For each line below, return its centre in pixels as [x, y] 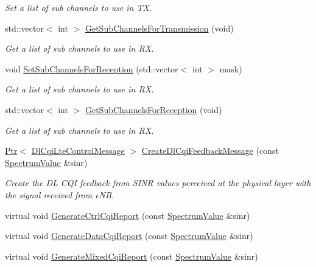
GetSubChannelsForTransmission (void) [159, 28]
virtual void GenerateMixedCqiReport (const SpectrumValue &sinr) [132, 256]
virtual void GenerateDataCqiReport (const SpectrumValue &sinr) [129, 236]
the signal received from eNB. [60, 194]
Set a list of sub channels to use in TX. [79, 7]
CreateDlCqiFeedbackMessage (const [210, 151]
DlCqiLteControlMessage [78, 151]
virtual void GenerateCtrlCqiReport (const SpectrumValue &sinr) [128, 215]
